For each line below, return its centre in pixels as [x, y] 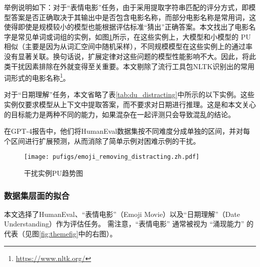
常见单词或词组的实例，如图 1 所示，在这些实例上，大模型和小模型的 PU [134, 36]
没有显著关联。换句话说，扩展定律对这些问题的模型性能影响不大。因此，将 [126, 56]
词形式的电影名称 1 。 [37, 77]
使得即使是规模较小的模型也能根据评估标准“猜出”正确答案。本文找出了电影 [126, 27]
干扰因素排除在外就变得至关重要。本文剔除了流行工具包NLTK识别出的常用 [133, 66]
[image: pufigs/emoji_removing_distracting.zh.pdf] [112, 157]
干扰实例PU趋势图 [54, 173]
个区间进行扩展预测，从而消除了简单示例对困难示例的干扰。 [102, 141]
